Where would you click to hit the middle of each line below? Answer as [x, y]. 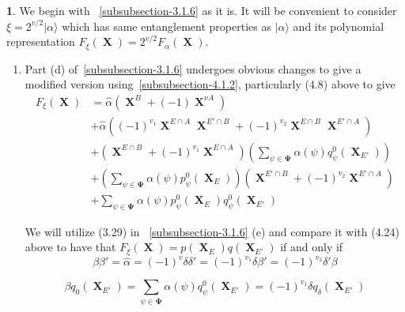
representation [41, 41]
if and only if [312, 247]
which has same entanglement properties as [167, 26]
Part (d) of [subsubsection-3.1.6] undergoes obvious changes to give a [193, 68]
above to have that [70, 247]
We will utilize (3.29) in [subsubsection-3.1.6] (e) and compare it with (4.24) [212, 231]
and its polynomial [339, 26]
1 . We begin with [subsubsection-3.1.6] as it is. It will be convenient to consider [202, 10]
